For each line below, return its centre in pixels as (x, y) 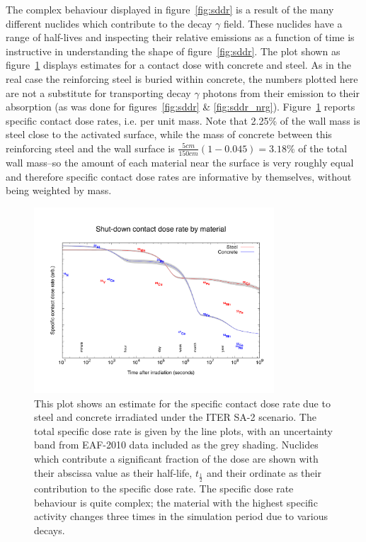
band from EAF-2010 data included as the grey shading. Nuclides (176, 445)
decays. (50, 530)
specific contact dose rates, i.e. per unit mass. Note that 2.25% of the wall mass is (183, 120)
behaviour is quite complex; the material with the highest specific (176, 502)
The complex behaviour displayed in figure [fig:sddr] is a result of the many (170, 9)
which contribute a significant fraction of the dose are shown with (176, 458)
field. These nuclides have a (283, 23)
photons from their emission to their (281, 92)
